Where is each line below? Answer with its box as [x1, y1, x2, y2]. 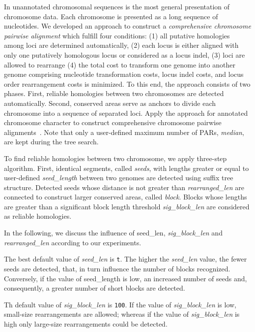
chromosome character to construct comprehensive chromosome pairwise [4, 117, 222, 128]
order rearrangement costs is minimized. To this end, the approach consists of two [4, 78, 251, 89]
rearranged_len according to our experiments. [4, 237, 142, 247]
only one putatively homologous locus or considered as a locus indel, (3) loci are [4, 49, 245, 60]
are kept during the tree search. [4, 136, 99, 147]
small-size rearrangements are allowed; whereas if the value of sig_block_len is [4, 309, 240, 319]
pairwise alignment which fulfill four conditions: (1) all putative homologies [4, 30, 230, 40]
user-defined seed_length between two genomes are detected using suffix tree [4, 172, 233, 183]
